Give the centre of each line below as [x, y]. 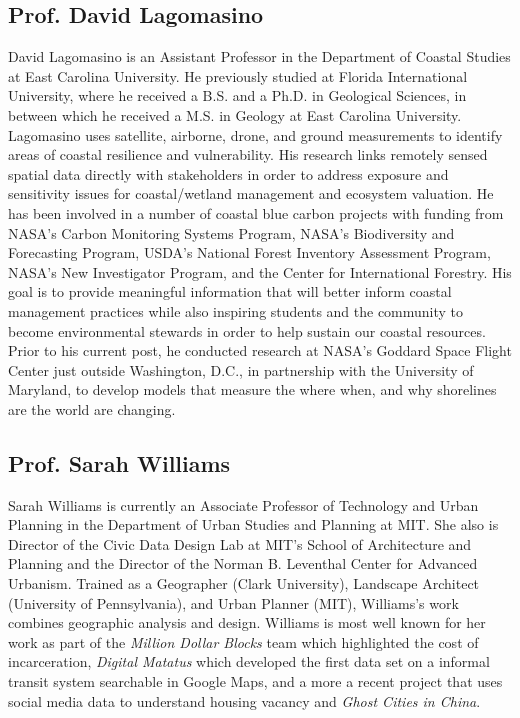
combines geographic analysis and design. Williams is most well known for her [247, 622]
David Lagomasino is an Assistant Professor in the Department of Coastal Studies [259, 56]
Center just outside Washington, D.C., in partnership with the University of [241, 369]
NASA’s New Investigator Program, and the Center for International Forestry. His [260, 271]
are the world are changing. [92, 408]
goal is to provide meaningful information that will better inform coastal [230, 291]
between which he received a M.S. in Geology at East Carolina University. [235, 114]
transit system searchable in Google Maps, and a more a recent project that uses [255, 681]
